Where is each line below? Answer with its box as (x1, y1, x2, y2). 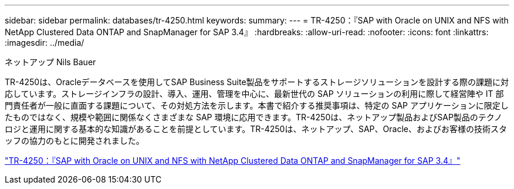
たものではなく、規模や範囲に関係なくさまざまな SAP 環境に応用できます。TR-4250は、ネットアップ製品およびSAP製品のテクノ (5, 112, 503, 122)
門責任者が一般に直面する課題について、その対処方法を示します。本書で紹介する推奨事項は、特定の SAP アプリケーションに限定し (5, 100, 509, 110)
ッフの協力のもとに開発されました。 (5, 136, 144, 146)
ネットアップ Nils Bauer (5, 57, 96, 67)
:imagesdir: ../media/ (5, 38, 84, 48)
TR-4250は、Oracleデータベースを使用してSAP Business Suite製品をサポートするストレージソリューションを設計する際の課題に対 (5, 77, 509, 87)
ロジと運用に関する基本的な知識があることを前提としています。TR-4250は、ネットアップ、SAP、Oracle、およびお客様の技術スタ (5, 124, 507, 134)
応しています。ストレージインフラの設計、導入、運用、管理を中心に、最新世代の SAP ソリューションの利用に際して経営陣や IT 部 (5, 89, 504, 99)
